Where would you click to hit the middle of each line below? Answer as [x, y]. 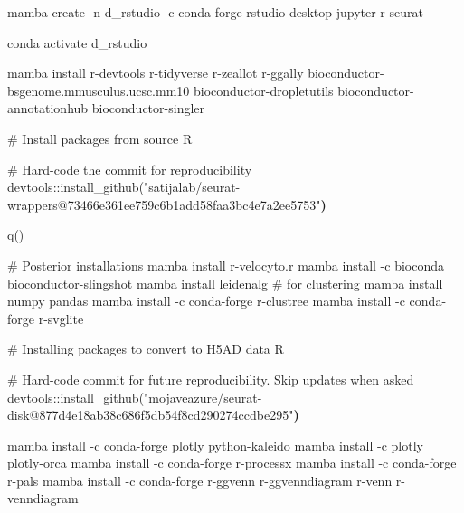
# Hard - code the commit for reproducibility [130, 169]
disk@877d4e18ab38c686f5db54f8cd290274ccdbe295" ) [153, 415]
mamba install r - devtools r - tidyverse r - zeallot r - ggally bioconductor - [196, 73]
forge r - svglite [46, 318]
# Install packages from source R [100, 138]
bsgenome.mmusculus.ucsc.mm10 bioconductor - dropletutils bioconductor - [211, 90]
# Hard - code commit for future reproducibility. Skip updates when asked [211, 379]
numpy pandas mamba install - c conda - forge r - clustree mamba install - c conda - [227, 301]
